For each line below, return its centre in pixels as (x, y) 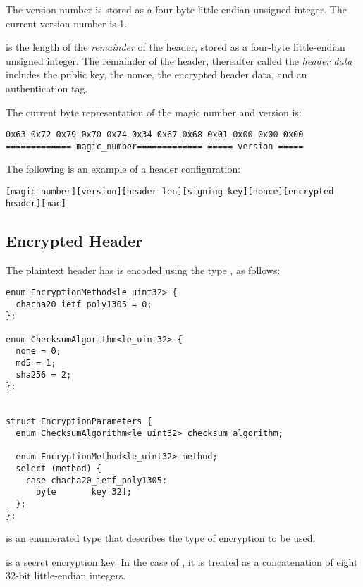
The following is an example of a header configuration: (123, 169)
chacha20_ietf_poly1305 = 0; (84, 304)
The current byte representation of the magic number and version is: (154, 112)
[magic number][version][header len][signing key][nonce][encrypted (170, 192)
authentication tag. (47, 88)
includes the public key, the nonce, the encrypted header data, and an (156, 74)
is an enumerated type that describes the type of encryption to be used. (161, 538)
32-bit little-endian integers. (66, 575)
